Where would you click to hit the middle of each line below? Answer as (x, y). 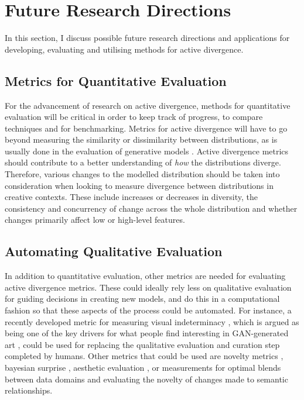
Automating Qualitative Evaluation (114, 251)
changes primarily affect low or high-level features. (95, 220)
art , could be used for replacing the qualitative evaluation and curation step (142, 344)
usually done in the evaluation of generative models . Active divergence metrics (147, 151)
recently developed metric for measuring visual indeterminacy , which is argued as (152, 321)
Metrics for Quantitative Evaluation (116, 80)
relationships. (29, 390)
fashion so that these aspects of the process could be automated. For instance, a (148, 310)
